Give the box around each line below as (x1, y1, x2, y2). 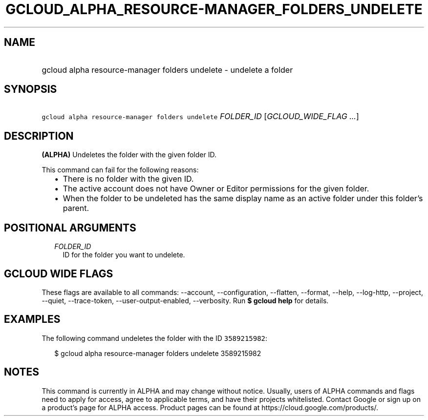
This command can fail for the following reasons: (42, 166, 199, 174)
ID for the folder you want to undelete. (63, 251, 185, 259)
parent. (63, 203, 89, 213)
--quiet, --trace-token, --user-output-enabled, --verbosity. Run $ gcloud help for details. (42, 296, 329, 305)
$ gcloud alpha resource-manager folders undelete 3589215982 (54, 349, 261, 357)
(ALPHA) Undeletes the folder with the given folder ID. (42, 150, 216, 159)
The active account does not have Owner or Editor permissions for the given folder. (63, 184, 369, 194)
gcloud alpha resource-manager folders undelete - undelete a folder (42, 64, 293, 75)
